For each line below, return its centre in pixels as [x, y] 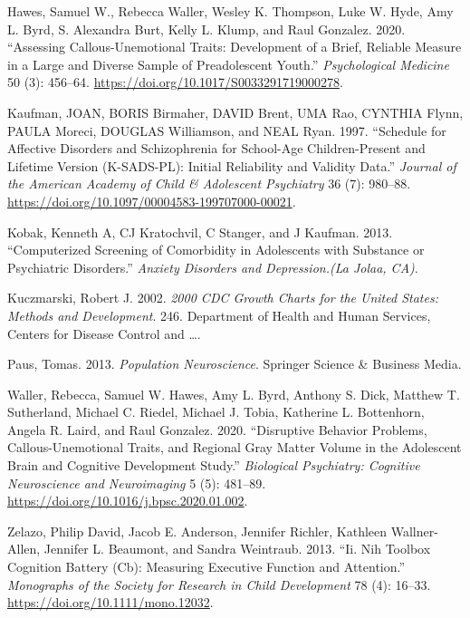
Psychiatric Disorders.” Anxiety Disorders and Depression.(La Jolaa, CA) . [213, 267]
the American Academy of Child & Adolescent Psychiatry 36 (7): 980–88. [209, 183]
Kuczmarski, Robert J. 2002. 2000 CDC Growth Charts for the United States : [223, 298]
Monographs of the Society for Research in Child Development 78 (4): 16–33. [219, 584]
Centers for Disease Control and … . [104, 333]
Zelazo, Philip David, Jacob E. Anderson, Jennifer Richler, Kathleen [197, 531]
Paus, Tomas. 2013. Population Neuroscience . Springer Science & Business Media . [235, 364]
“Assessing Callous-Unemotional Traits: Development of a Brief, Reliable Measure [235, 47]
